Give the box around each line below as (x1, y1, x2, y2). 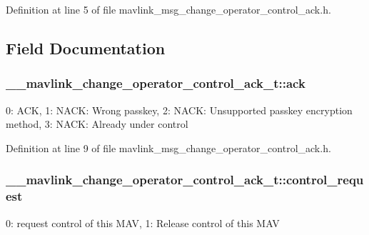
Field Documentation (6, 36, 166, 59)
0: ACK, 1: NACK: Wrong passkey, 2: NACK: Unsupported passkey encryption (6, 102, 353, 117)
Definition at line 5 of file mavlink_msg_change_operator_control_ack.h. (6, 2, 331, 16)
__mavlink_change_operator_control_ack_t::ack (6, 74, 305, 92)
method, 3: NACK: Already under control (6, 116, 188, 131)
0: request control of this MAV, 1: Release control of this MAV (6, 215, 280, 230)
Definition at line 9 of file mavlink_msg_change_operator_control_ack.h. (6, 140, 331, 155)
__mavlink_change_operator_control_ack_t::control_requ (6, 171, 364, 189)
